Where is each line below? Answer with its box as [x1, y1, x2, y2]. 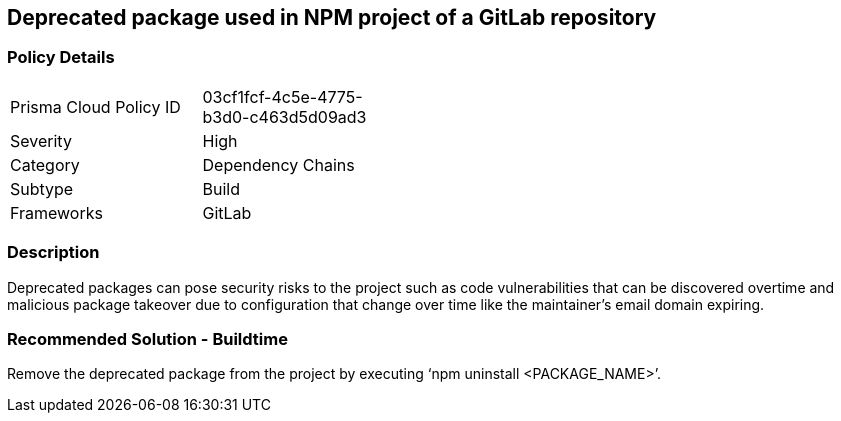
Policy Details [7, 47, 115, 68]
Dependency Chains [202, 154, 355, 175]
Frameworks [10, 202, 103, 223]
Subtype [10, 178, 74, 199]
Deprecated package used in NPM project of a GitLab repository [7, 5, 657, 30]
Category [10, 154, 80, 175]
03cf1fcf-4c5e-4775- [202, 86, 363, 107]
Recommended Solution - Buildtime [7, 328, 288, 349]
